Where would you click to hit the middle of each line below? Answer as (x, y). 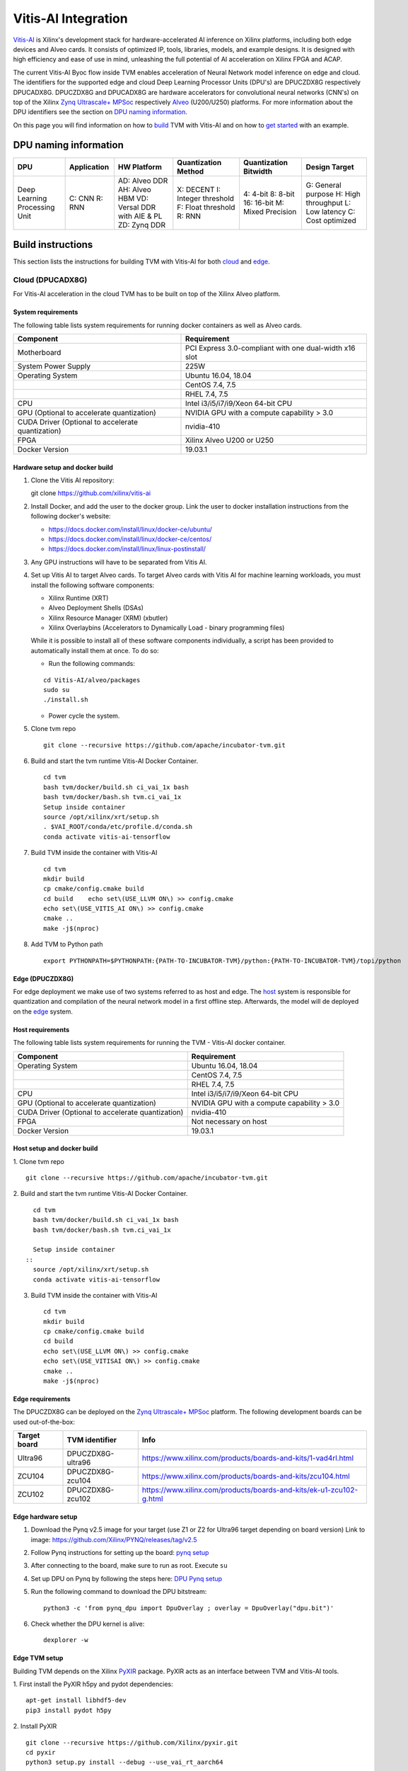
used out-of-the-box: (44, 1422)
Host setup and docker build (56, 1148)
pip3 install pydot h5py (69, 1710)
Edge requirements (42, 1399)
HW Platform (140, 166)
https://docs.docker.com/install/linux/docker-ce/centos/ (130, 539)
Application (89, 166)
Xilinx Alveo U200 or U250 (229, 441)
